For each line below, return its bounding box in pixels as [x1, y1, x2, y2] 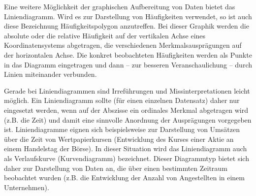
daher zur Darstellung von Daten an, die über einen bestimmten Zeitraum [4, 163, 227, 173]
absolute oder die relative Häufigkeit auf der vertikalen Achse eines [4, 30, 206, 40]
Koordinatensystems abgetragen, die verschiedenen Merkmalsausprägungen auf [4, 40, 242, 50]
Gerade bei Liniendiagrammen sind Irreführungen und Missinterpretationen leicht [4, 85, 250, 96]
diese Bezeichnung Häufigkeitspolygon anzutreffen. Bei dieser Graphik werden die [4, 21, 249, 31]
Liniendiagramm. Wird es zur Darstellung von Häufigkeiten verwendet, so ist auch [4, 11, 252, 21]
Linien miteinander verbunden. [4, 69, 97, 79]
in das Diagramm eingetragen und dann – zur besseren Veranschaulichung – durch [4, 59, 252, 69]
